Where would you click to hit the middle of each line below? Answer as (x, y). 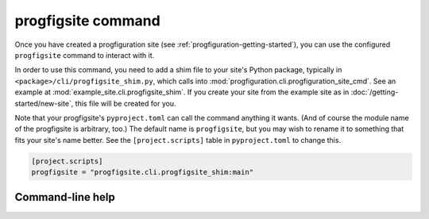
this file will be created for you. (126, 103)
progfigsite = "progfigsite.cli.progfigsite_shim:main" (143, 172)
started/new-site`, (44, 103)
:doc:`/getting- (375, 92)
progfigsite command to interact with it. (85, 55)
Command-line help (65, 197)
